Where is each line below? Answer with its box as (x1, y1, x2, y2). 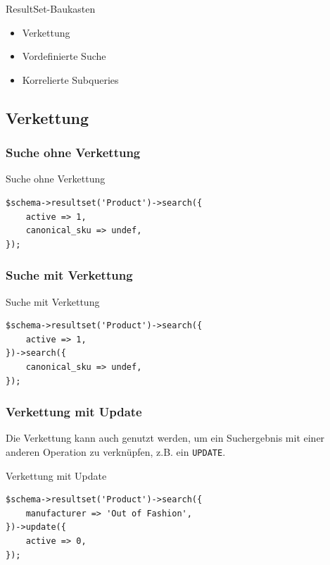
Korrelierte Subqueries (22, 72, 119, 87)
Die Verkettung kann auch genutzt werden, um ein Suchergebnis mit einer (6, 430, 325, 445)
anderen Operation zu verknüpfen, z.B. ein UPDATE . (6, 444, 226, 459)
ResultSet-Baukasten (6, 1, 96, 15)
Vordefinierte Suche (22, 49, 106, 63)
